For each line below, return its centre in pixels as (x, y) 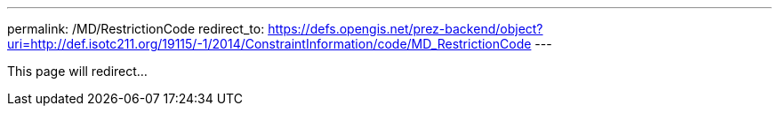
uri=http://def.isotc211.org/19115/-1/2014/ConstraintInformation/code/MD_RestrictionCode (269, 44)
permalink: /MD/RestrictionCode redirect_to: (136, 29)
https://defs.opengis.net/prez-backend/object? (406, 29)
